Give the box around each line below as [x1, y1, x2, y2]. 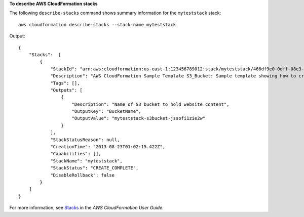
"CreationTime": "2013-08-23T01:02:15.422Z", [50, 144, 166, 150]
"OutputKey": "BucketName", [71, 109, 141, 114]
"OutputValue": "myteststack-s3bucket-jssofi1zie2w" [71, 115, 206, 121]
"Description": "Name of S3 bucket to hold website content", [71, 101, 230, 107]
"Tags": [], [50, 80, 80, 86]
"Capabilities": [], [50, 151, 101, 157]
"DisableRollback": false [50, 172, 115, 178]
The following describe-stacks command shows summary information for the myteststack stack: [9, 10, 221, 16]
